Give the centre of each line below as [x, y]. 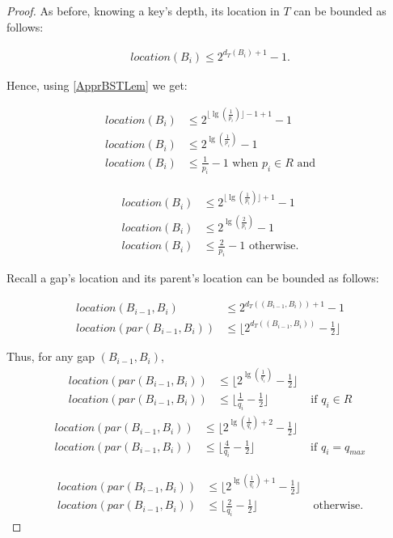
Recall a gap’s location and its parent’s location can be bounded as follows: [193, 278]
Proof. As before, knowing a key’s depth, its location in [143, 11]
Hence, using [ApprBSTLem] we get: [97, 85]
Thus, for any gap [51, 356]
